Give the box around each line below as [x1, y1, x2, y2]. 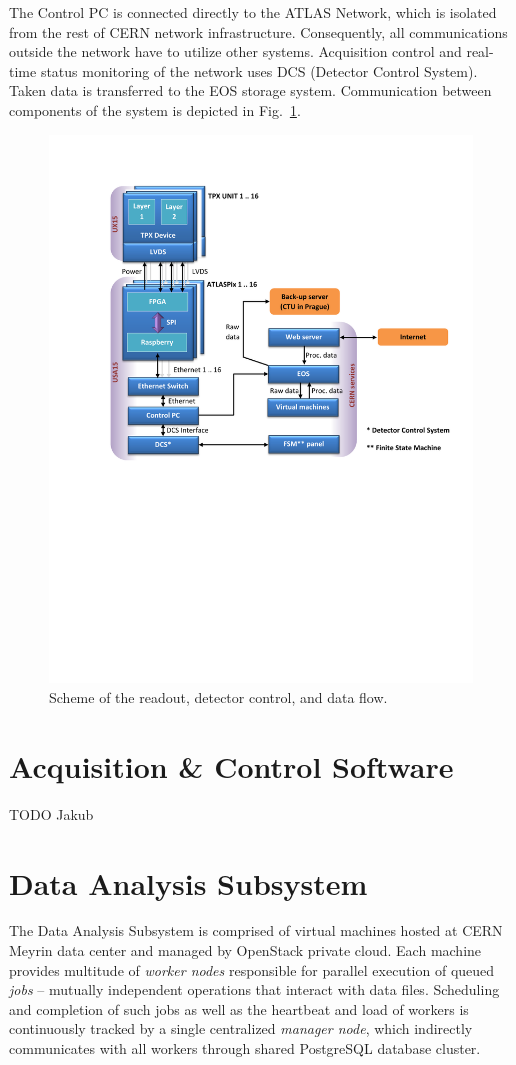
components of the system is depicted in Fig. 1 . [9, 99, 301, 120]
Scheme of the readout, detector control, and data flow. [49, 687, 388, 708]
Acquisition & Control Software [9, 745, 454, 786]
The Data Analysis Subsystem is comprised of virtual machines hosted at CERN [9, 920, 503, 941]
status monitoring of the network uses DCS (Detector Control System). [40, 60, 478, 81]
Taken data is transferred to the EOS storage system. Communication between [9, 80, 492, 101]
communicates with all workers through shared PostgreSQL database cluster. [9, 1038, 481, 1059]
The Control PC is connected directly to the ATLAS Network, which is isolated [9, 2, 497, 22]
